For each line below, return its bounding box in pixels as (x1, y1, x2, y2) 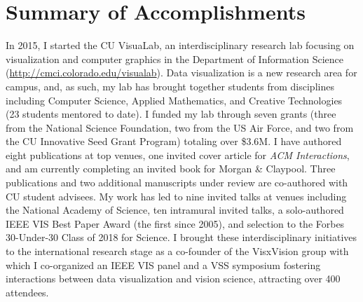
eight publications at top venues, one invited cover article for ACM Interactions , (6, 147, 350, 162)
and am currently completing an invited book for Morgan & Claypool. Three (6, 161, 336, 176)
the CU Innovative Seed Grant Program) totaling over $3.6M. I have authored (6, 134, 342, 149)
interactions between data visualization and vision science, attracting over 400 (6, 271, 341, 286)
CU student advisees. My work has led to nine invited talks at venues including (6, 188, 347, 203)
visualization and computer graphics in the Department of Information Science (6, 51, 343, 66)
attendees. (6, 284, 49, 299)
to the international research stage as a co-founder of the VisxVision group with (6, 244, 349, 259)
